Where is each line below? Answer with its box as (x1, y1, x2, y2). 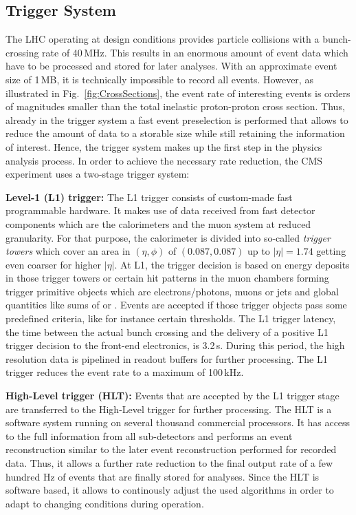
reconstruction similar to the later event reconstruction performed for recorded (5, 442, 337, 456)
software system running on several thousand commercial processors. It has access (5, 415, 351, 430)
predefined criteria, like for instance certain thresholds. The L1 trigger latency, (5, 311, 336, 326)
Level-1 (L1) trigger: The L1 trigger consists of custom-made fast (5, 189, 293, 204)
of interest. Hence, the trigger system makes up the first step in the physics (5, 139, 322, 154)
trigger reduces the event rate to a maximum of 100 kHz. (5, 365, 244, 379)
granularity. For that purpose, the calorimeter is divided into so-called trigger (5, 230, 331, 244)
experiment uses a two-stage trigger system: (5, 167, 190, 181)
